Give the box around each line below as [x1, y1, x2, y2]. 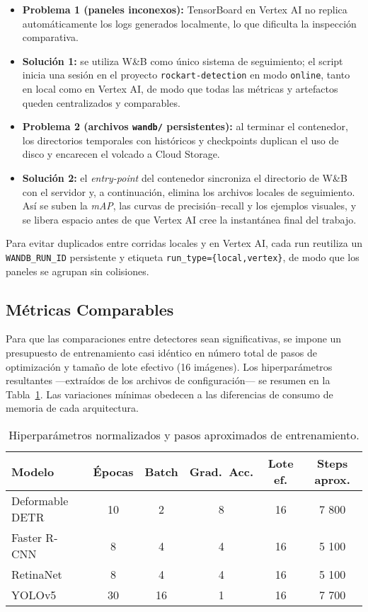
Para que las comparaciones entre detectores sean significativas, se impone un [6, 331, 342, 346]
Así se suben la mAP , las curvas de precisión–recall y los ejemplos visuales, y [22, 198, 357, 213]
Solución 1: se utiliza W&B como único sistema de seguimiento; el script [22, 53, 343, 68]
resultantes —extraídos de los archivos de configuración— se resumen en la [6, 373, 330, 388]
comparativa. [22, 30, 79, 45]
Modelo [11, 463, 54, 480]
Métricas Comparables [6, 298, 174, 320]
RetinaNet [11, 566, 62, 583]
